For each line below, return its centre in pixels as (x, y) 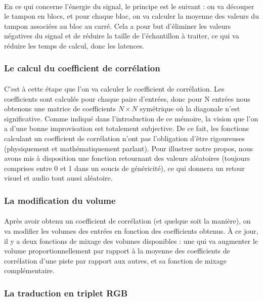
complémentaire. (29, 270)
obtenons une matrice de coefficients (60, 109)
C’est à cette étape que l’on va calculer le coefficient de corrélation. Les (114, 89)
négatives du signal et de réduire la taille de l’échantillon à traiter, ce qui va (122, 36)
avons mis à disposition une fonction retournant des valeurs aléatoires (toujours (127, 158)
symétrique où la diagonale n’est (190, 109)
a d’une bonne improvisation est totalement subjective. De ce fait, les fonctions (126, 128)
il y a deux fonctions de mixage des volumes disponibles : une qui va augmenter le (131, 241)
